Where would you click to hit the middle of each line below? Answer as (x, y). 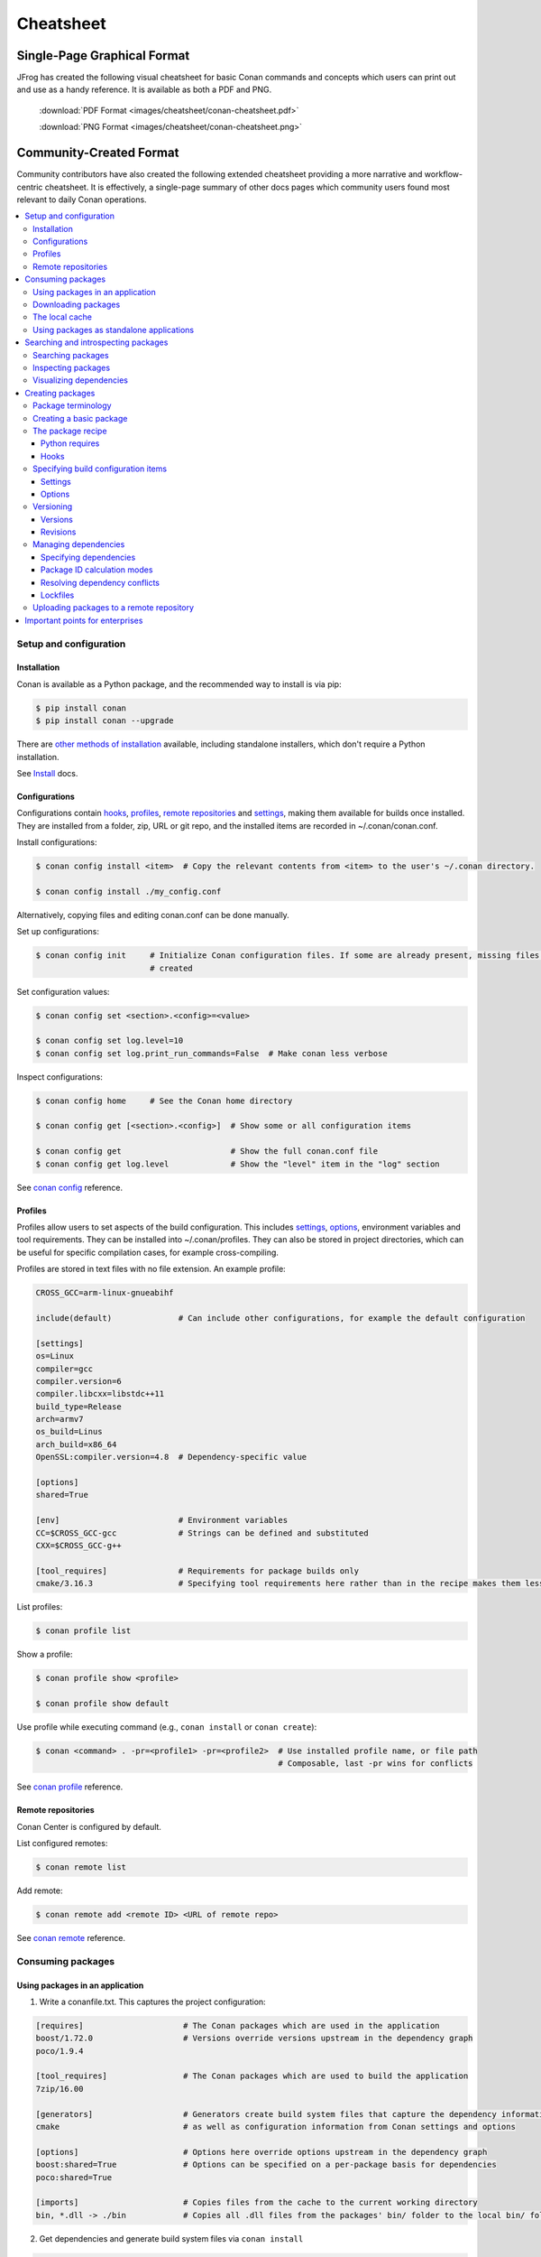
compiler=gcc (64, 1369)
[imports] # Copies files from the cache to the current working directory (257, 2202)
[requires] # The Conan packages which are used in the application (238, 2025)
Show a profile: (45, 1654)
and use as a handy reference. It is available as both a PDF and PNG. (144, 89)
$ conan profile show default (102, 1703)
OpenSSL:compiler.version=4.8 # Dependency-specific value (171, 1457)
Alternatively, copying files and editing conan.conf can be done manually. (153, 915)
